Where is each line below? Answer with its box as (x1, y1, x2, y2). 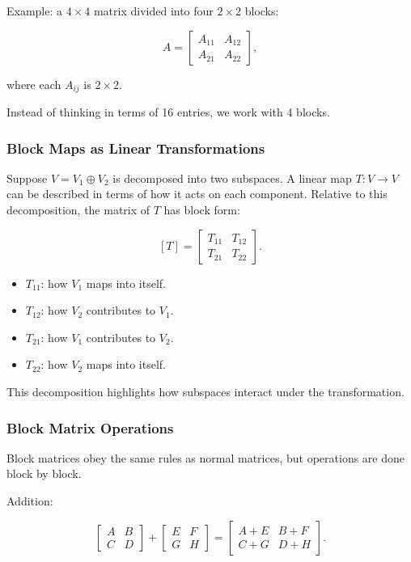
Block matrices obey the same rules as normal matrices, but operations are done (6, 449, 405, 466)
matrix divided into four (93, 2, 214, 19)
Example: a (6, 2, 63, 19)
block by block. (6, 465, 82, 482)
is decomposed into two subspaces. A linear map (112, 169, 352, 186)
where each (6, 75, 61, 92)
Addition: (6, 492, 53, 509)
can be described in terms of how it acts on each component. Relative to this (6, 185, 388, 202)
